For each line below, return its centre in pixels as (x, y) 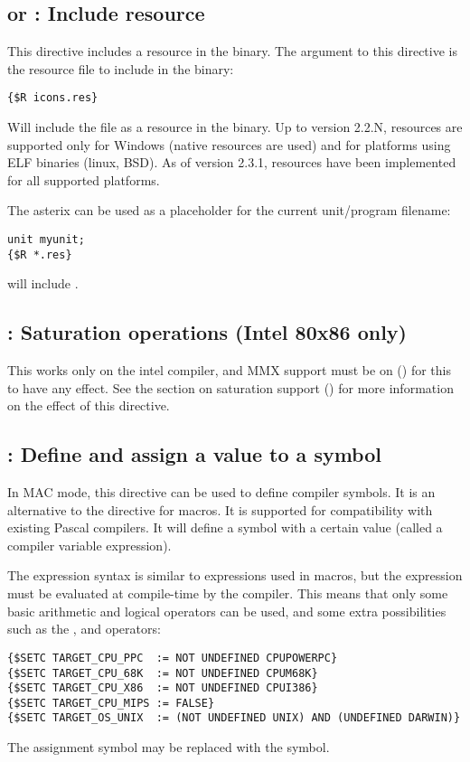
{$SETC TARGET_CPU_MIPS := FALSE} (111, 703)
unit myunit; (46, 240)
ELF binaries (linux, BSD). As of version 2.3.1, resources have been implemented (232, 162)
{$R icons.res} (53, 98)
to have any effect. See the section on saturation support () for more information (230, 387)
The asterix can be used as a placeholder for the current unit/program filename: (229, 210)
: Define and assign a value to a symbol (194, 454)
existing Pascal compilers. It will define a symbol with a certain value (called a (225, 527)
